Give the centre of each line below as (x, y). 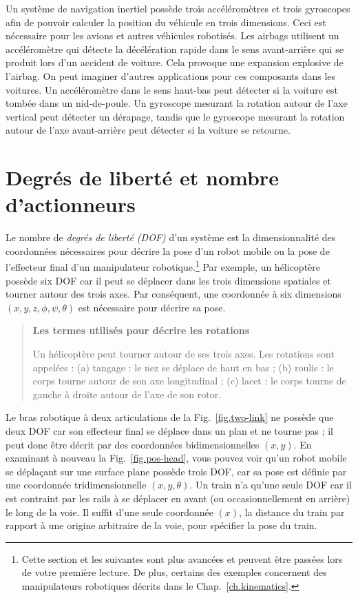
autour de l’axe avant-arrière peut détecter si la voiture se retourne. (148, 130)
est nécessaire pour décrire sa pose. (152, 307)
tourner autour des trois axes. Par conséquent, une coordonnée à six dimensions (173, 294)
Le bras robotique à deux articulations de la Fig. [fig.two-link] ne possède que (170, 417)
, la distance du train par (292, 512)
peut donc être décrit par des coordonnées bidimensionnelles (133, 444)
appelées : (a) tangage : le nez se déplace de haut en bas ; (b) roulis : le (183, 367)
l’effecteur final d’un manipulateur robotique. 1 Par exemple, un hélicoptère (163, 266)
